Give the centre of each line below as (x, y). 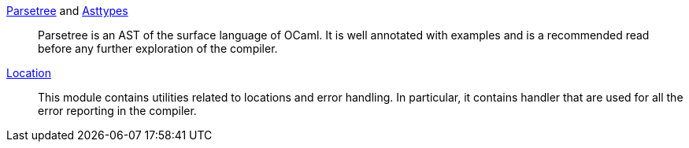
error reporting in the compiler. (117, 111)
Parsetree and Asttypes (67, 11)
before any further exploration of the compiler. (158, 48)
